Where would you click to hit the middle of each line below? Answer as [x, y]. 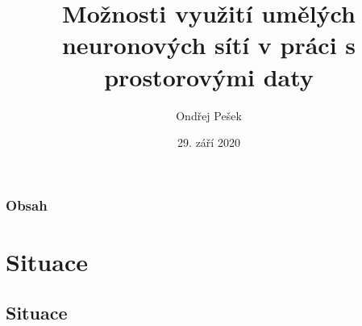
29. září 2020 [209, 142]
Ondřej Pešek [209, 115]
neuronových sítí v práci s [209, 45]
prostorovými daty [209, 76]
